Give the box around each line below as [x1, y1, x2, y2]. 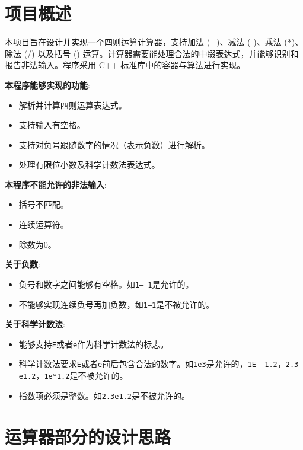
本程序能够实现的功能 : [5, 78, 90, 91]
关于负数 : [5, 258, 40, 270]
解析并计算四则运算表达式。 [18, 98, 127, 111]
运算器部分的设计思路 [5, 424, 171, 448]
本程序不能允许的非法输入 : [5, 178, 107, 190]
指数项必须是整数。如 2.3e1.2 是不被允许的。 [18, 389, 190, 401]
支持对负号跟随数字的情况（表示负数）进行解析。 [18, 138, 210, 151]
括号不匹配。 [18, 198, 69, 210]
